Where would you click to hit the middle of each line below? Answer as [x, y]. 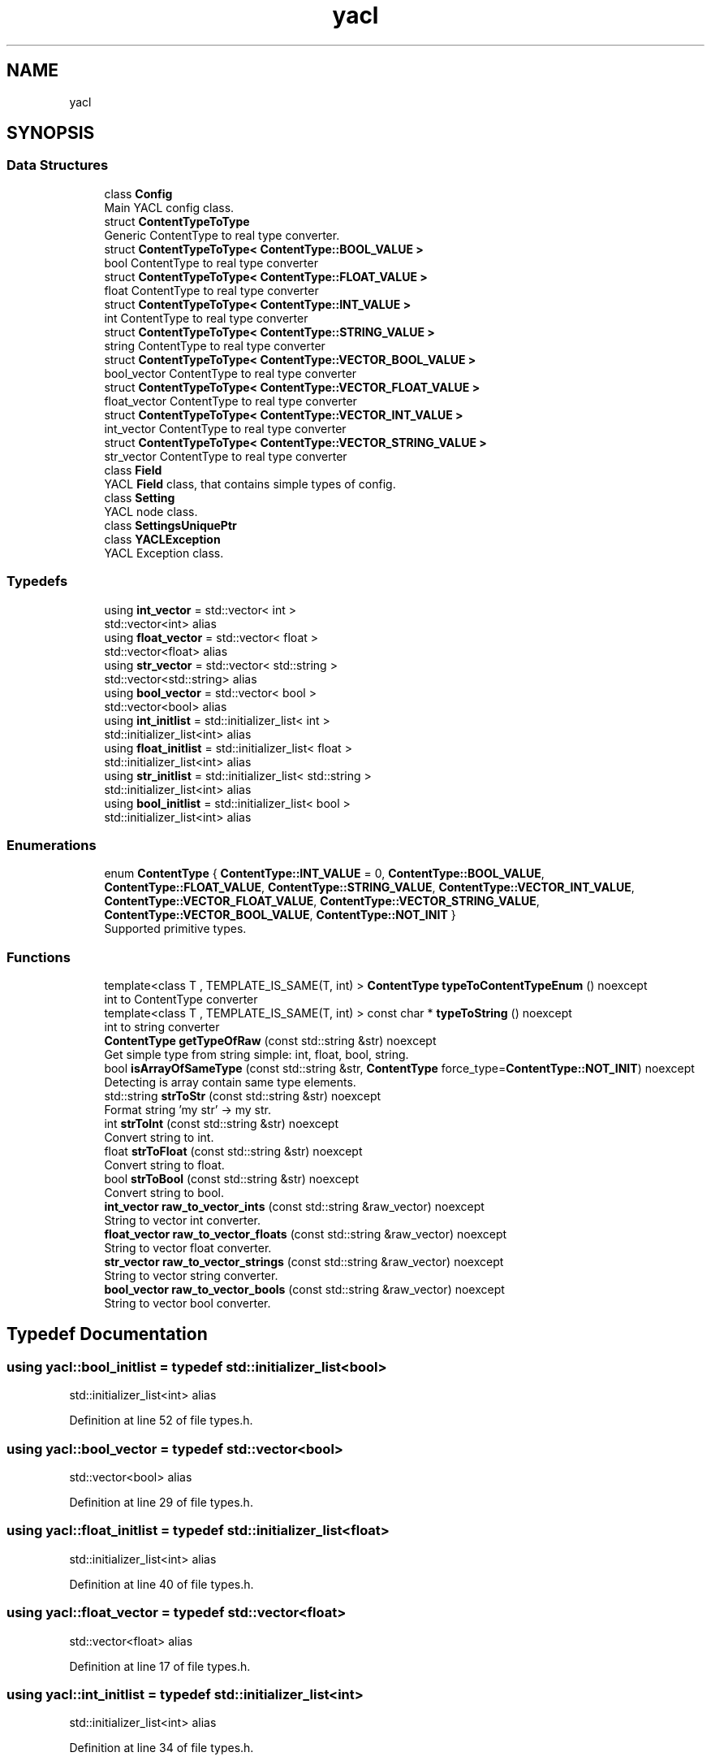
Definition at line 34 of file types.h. [162, 1748]
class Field [133, 470]
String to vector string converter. [191, 1276]
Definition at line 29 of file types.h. [161, 1503]
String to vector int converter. [183, 1221]
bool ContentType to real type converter [211, 262]
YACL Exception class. [164, 553]
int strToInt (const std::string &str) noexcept [222, 1124]
